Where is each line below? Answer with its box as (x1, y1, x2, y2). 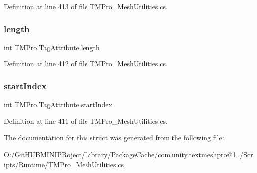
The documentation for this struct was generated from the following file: (4, 132, 224, 143)
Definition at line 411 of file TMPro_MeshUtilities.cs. (4, 115, 168, 126)
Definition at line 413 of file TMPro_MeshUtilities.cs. (4, 1, 168, 11)
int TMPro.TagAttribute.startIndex (4, 99, 112, 110)
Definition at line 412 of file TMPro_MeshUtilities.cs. (4, 58, 168, 69)
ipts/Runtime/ (4, 159, 48, 169)
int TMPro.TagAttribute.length (4, 42, 100, 52)
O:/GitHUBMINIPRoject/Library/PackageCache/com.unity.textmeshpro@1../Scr (4, 149, 253, 159)
